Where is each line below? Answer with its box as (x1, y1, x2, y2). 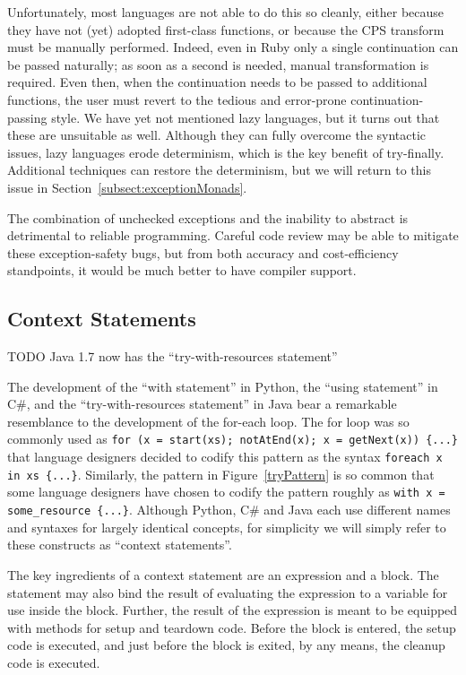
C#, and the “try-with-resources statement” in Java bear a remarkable (7, 394, 397, 413)
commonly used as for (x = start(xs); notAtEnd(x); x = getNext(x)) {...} (7, 429, 458, 448)
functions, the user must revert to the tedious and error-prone (7, 90, 347, 108)
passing (7, 108, 47, 126)
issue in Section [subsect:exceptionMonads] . (7, 177, 247, 196)
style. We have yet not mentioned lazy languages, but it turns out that (51, 108, 440, 126)
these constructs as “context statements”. (7, 535, 232, 554)
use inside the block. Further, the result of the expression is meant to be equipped (7, 601, 458, 619)
